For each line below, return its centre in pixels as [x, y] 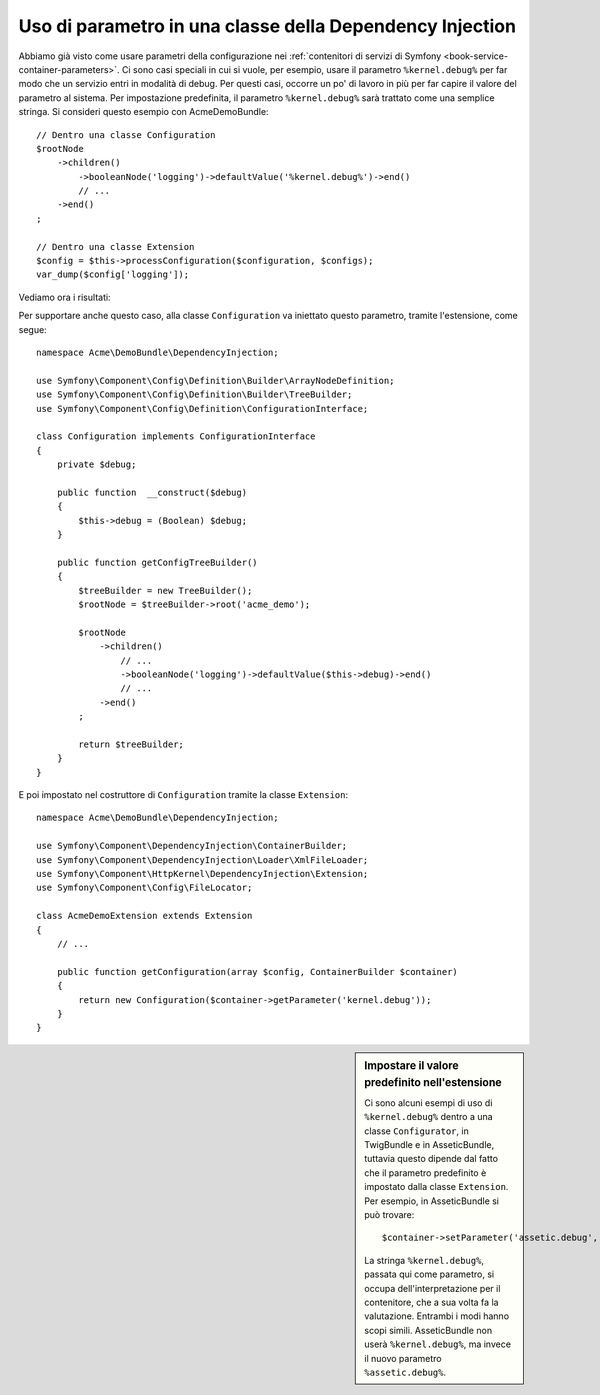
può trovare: [389, 1214]
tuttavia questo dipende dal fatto [431, 1159]
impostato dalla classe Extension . [436, 1187]
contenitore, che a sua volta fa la [431, 1302]
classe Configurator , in [416, 1131]
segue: [32, 329]
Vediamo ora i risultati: [64, 297]
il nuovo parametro [403, 1358]
